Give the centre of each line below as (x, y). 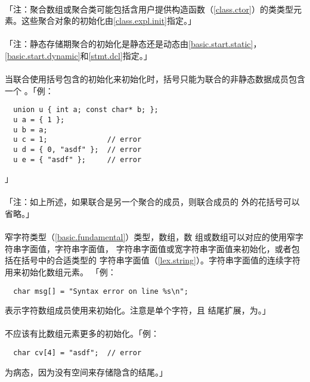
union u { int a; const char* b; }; (86, 110)
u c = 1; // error (77, 140)
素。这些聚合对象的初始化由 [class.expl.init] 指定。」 (101, 21)
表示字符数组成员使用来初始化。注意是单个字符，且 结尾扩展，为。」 (138, 310)
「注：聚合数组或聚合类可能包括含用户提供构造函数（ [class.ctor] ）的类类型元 (153, 9)
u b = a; (30, 130)
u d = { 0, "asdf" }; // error (77, 149)
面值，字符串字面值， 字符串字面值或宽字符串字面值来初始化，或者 (160, 248)
